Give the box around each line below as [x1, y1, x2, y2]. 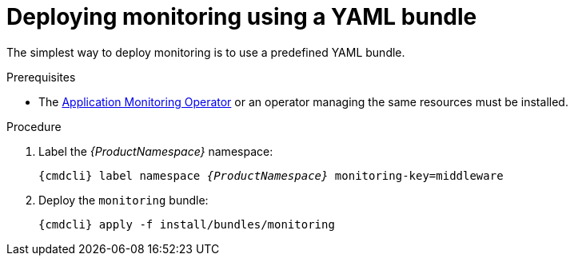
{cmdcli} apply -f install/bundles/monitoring [38, 217, 335, 231]
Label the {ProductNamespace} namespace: [38, 144, 273, 158]
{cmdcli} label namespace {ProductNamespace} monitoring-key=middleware [38, 169, 504, 182]
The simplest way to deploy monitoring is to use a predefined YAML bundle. [6, 45, 405, 59]
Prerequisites [6, 69, 76, 84]
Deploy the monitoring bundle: [38, 193, 209, 207]
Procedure [6, 119, 62, 133]
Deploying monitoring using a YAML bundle [6, 3, 477, 30]
